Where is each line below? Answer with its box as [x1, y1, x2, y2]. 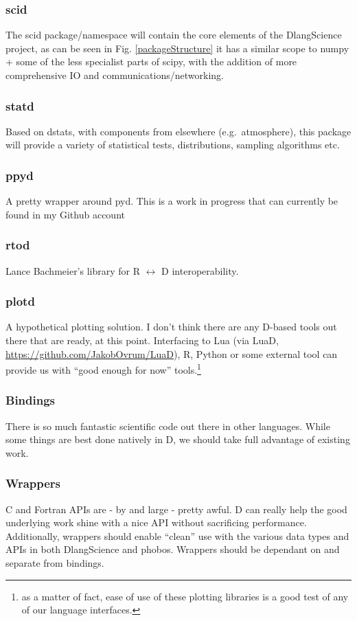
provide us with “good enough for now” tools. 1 [5, 361, 201, 376]
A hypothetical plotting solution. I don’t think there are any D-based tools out [5, 319, 337, 334]
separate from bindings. [5, 556, 104, 570]
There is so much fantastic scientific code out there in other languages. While [5, 418, 330, 433]
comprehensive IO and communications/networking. [5, 68, 224, 82]
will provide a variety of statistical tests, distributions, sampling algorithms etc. [5, 137, 340, 152]
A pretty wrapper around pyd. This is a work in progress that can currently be [5, 194, 338, 208]
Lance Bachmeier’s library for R [5, 263, 141, 278]
